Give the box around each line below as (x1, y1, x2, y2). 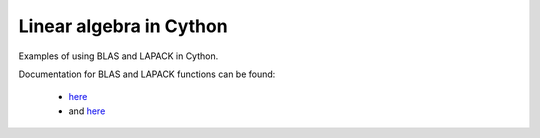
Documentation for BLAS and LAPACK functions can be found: (18, 68, 276, 80)
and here (68, 105, 106, 117)
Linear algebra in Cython (18, 15, 229, 37)
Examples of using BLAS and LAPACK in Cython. (18, 50, 219, 62)
